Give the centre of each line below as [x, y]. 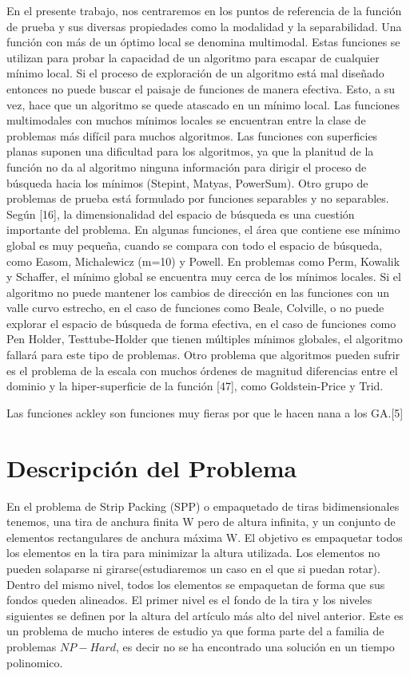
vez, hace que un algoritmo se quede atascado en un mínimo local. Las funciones [203, 104]
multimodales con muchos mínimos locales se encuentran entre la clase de [186, 120]
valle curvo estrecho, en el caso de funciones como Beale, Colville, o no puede [195, 308]
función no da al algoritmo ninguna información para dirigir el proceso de [187, 166]
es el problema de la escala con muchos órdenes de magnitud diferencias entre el [202, 370]
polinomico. [35, 662]
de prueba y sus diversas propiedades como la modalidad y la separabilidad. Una [204, 26]
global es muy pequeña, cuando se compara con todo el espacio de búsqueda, [195, 245]
